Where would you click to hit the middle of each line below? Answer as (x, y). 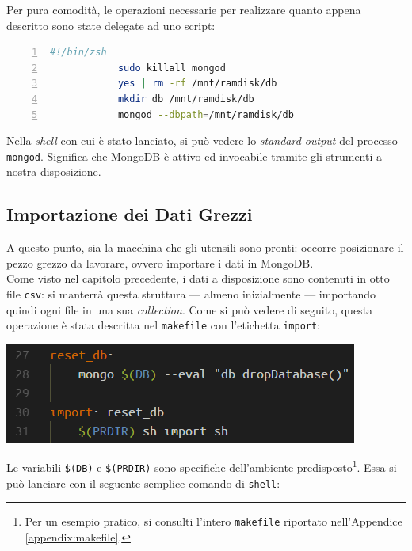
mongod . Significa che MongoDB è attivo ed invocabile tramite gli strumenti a (194, 156)
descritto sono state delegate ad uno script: (111, 25)
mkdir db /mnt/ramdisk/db (186, 99)
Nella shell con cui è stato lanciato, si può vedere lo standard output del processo (202, 141)
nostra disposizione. (54, 171)
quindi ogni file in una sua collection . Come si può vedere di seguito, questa (190, 309)
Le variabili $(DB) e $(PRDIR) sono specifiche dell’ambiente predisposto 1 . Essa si (202, 466)
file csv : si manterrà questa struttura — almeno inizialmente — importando (191, 293)
